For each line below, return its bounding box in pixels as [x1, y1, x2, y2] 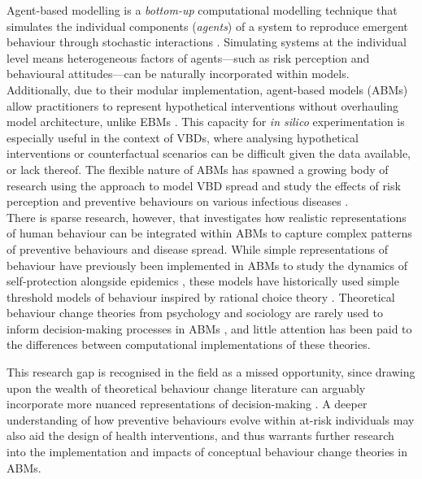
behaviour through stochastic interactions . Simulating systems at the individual [7, 33, 407, 50]
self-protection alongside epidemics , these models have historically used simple [7, 272, 399, 290]
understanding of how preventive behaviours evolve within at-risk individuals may [7, 411, 415, 428]
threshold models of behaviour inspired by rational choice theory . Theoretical [7, 288, 395, 305]
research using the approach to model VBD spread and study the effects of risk [7, 176, 401, 194]
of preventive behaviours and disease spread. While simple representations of [7, 240, 388, 257]
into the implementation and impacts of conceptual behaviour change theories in [7, 443, 407, 460]
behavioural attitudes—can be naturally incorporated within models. [7, 65, 350, 82]
